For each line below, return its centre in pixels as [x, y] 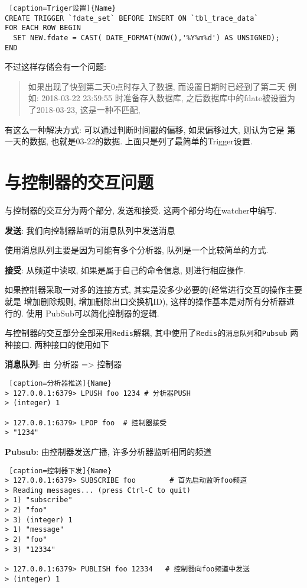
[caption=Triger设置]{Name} [63, 8]
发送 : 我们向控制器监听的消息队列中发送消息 [90, 230]
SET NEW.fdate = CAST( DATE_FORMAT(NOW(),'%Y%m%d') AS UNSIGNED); [146, 38]
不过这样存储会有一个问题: [55, 67]
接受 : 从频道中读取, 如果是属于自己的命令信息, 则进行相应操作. [125, 269]
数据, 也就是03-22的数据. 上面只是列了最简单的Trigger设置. [141, 141]
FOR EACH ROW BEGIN [43, 28]
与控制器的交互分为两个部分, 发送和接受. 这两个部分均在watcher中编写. [141, 210]
